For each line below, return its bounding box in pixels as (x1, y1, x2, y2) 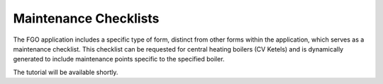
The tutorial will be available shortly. (13, 68, 118, 76)
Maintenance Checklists (13, 11, 160, 26)
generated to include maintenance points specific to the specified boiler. (13, 55, 225, 64)
